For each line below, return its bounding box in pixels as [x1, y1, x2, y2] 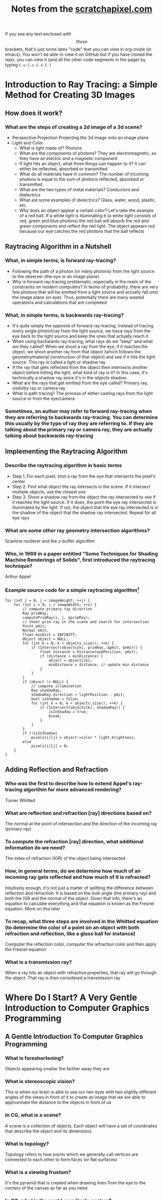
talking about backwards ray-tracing [5, 432, 93, 439]
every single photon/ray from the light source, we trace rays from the [12, 328, 151, 334]
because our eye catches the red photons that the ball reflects [19, 229, 145, 234]
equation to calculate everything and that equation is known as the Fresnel [5, 900, 155, 906]
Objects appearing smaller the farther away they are [5, 1066, 109, 1072]
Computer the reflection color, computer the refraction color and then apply [5, 941, 157, 947]
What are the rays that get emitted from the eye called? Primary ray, [12, 380, 148, 386]
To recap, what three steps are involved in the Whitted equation [5, 918, 158, 924]
